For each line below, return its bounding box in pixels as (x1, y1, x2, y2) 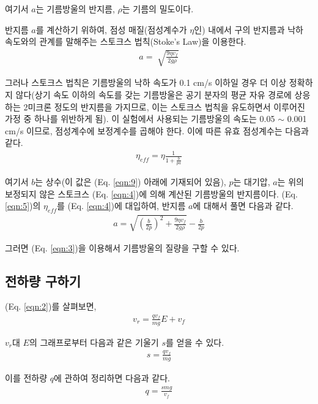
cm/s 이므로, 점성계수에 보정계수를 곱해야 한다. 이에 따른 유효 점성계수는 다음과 (5, 124, 309, 137)
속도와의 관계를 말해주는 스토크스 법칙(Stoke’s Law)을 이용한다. (5, 35, 246, 48)
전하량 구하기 (5, 271, 81, 290)
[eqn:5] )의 (5, 199, 41, 212)
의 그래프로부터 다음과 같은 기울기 (29, 335, 159, 348)
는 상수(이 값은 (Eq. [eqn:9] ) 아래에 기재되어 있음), (35, 175, 226, 188)
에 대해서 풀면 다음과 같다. (193, 199, 294, 212)
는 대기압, (233, 175, 270, 188)
